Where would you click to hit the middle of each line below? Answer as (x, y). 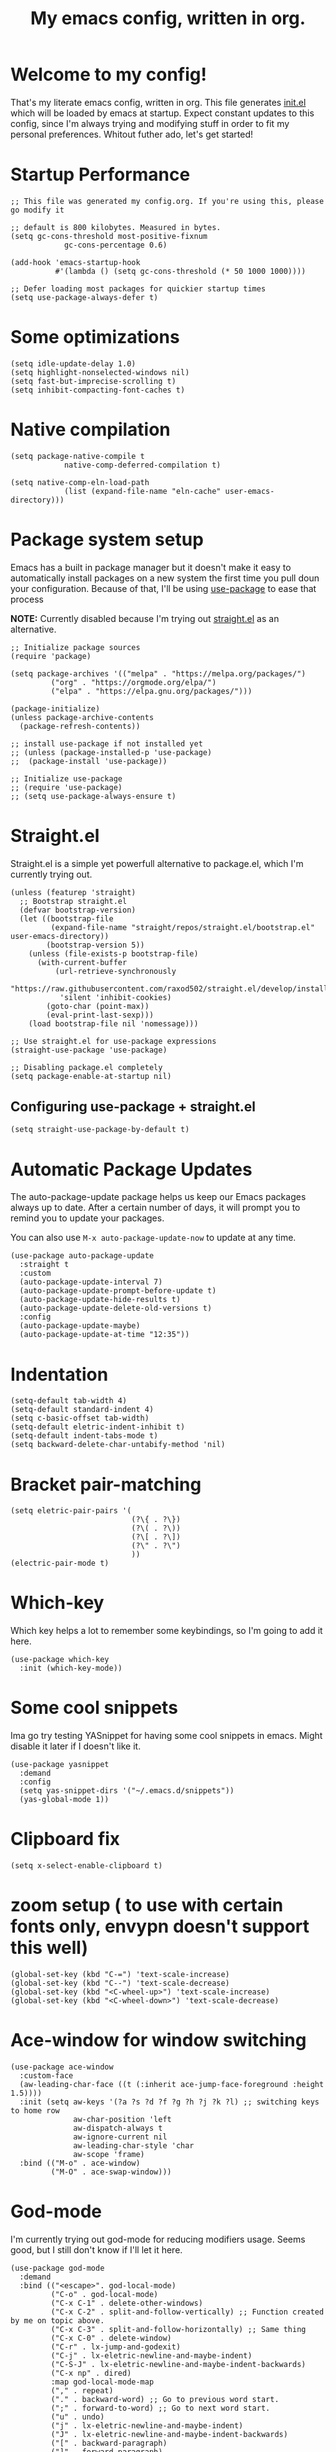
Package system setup (107, 539)
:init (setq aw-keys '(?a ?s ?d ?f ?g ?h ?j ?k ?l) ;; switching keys (169, 2102)
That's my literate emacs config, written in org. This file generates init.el (158, 102)
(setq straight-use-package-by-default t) (100, 1130)
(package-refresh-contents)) (80, 726)
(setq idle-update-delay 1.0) (73, 363)
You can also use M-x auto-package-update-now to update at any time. (153, 1238)
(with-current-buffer (82, 962)
